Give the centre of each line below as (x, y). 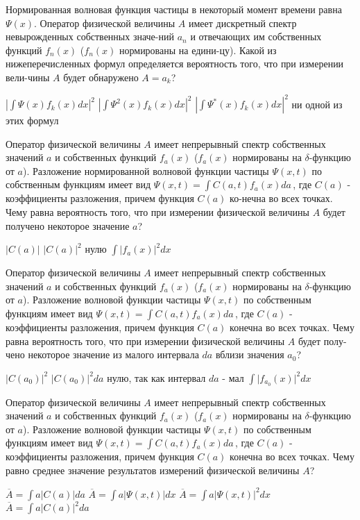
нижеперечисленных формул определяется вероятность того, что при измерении (175, 64)
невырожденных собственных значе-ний (90, 36)
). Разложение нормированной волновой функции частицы (146, 170)
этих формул (32, 120)
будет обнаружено (101, 77)
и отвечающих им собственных (256, 36)
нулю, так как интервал (156, 377)
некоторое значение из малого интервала (113, 354)
